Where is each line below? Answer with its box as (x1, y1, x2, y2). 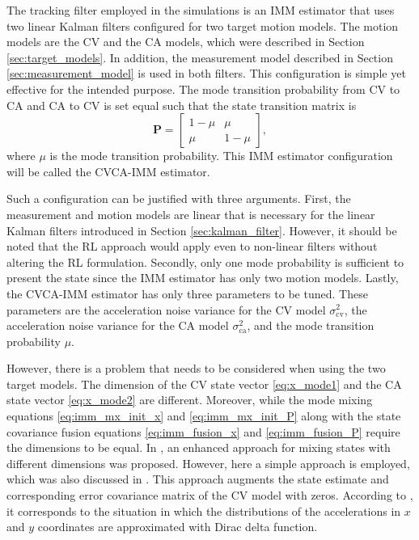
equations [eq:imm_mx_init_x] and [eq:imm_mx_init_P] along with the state (6, 407, 401, 424)
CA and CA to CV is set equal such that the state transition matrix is (6, 96, 357, 113)
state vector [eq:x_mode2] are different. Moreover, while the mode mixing (6, 391, 373, 408)
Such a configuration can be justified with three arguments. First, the (6, 190, 351, 207)
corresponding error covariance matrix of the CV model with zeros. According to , (6, 487, 413, 504)
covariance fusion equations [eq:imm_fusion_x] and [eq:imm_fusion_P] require (6, 423, 400, 440)
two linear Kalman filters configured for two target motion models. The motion (6, 17, 399, 34)
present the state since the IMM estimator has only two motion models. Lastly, (6, 269, 399, 286)
